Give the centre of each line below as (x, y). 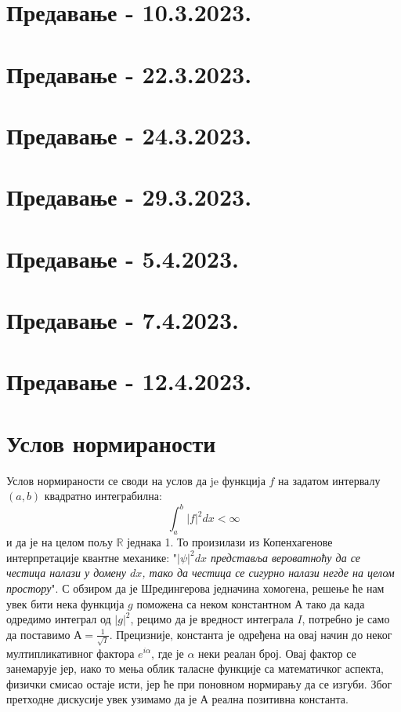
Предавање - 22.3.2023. (129, 73)
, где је (168, 653)
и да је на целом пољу (60, 542)
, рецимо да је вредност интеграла (212, 619)
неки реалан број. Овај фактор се (277, 653)
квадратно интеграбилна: (103, 496)
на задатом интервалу (329, 480)
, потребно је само (346, 619)
